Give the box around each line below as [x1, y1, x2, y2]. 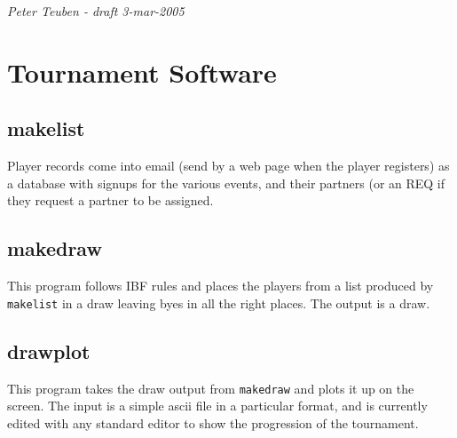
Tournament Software [7, 53, 277, 90]
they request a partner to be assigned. [7, 191, 214, 210]
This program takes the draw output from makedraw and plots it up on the [7, 378, 414, 397]
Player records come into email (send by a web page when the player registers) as [7, 156, 450, 175]
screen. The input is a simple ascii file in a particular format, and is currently [7, 396, 428, 415]
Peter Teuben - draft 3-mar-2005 [7, 2, 185, 20]
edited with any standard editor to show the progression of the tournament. [7, 413, 419, 432]
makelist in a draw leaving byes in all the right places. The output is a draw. [7, 293, 430, 312]
